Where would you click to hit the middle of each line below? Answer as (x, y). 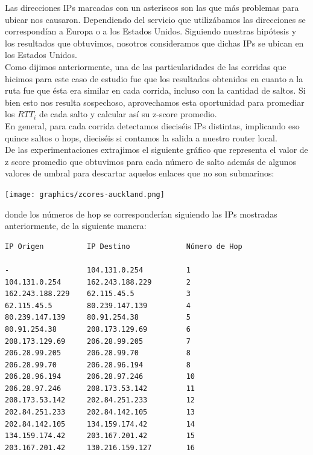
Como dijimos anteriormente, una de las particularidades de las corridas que (146, 66)
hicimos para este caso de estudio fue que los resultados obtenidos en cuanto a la (154, 78)
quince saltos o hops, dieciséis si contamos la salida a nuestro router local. (141, 137)
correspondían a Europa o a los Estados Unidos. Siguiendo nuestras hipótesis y (151, 31)
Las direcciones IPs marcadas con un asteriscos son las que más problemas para (152, 7)
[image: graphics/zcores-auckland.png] (85, 194)
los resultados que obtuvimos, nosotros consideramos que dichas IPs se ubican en (154, 43)
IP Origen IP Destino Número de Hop (124, 246)
